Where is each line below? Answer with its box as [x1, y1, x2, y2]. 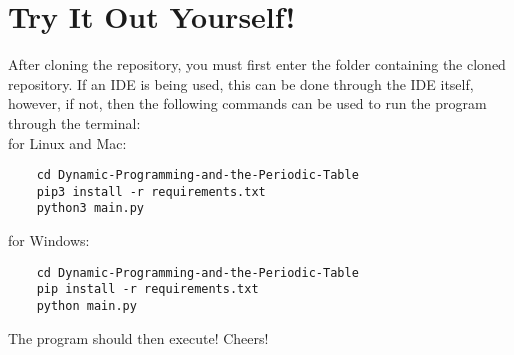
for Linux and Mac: [8, 132, 127, 153]
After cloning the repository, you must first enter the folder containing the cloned [8, 54, 506, 75]
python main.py [36, 298, 137, 313]
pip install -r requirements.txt [36, 282, 259, 297]
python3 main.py [36, 201, 145, 216]
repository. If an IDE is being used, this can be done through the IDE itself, [8, 73, 474, 94]
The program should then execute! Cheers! [8, 327, 269, 348]
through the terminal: [8, 112, 141, 133]
